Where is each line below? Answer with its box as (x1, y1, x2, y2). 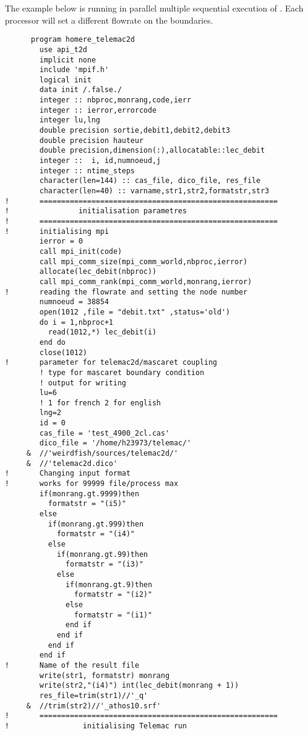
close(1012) (39, 348, 88, 357)
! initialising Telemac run (5, 721, 187, 730)
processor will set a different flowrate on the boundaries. (5, 13, 213, 26)
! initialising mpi (5, 227, 109, 236)
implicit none (39, 55, 96, 64)
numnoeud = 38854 (39, 298, 109, 307)
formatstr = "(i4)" (56, 530, 135, 539)
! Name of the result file (5, 660, 139, 670)
